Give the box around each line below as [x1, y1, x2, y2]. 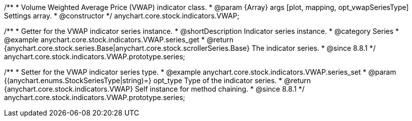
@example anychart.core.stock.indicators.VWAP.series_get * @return [4, 35, 234, 44]
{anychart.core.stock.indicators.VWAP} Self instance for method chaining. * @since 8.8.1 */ [4, 85, 305, 93]
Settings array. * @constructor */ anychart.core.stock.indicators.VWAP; [4, 11, 240, 20]
